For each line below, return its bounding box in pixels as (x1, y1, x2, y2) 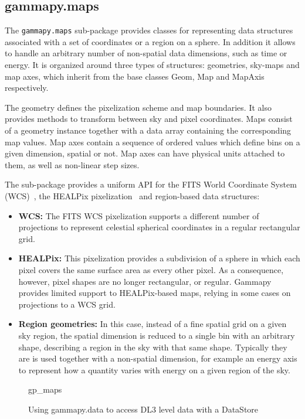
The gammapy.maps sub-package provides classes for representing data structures (5, 24, 293, 36)
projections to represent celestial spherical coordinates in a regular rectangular (18, 221, 300, 233)
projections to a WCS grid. (18, 298, 116, 310)
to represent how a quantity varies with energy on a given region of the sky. (18, 363, 290, 376)
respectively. (5, 81, 49, 94)
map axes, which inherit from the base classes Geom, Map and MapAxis (5, 70, 265, 82)
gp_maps (28, 383, 62, 396)
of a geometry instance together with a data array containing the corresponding (5, 124, 292, 137)
